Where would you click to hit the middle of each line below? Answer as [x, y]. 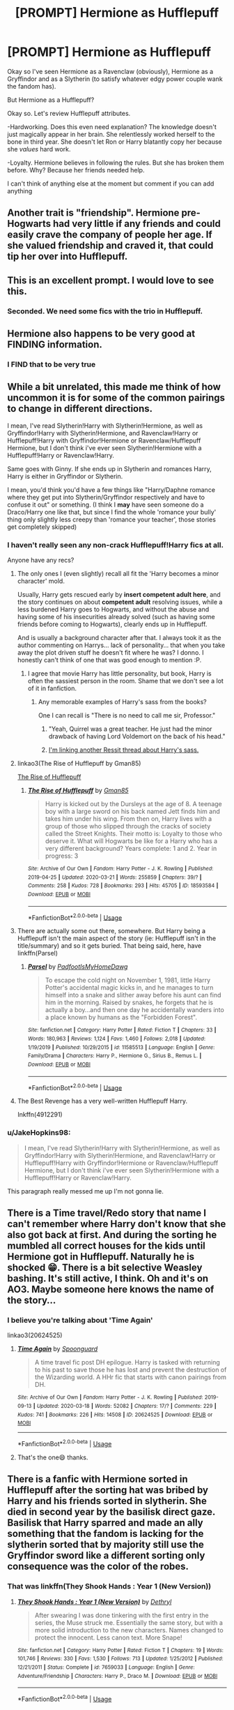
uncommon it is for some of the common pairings [116, 398]
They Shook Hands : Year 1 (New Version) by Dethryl [94, 1601]
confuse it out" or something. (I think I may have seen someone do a [106, 505]
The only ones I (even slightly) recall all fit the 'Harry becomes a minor [118, 574]
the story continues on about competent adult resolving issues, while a [120, 602]
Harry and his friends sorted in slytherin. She [107, 1501]
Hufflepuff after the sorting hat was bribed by [108, 1490]
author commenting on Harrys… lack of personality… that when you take [121, 645]
